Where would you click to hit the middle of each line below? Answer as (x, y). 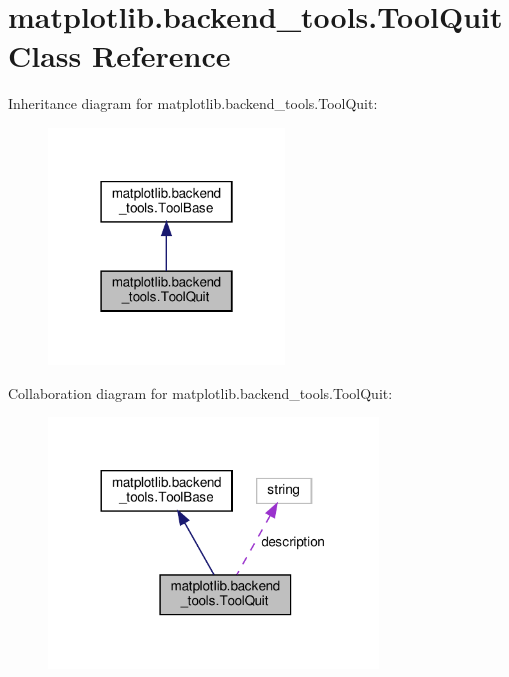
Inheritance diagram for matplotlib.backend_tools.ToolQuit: (193, 103)
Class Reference (119, 55)
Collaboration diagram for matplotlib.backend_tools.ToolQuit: (200, 392)
